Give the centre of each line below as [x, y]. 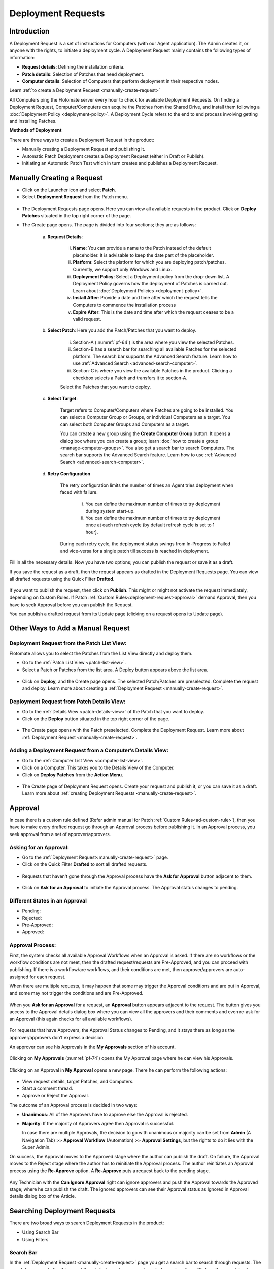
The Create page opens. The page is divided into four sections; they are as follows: [109, 225]
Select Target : [63, 398]
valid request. [87, 319]
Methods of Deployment [36, 130]
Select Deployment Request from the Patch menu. [75, 197]
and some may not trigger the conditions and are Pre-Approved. [76, 993]
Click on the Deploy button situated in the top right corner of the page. [96, 719]
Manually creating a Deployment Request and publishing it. [84, 149]
